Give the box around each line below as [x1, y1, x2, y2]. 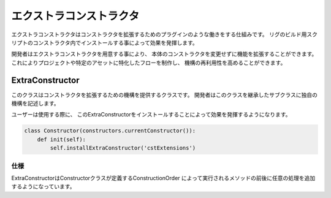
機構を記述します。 [11, 100, 59, 107]
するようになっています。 [11, 183, 75, 190]
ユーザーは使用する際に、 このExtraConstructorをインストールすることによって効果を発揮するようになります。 [11, 111, 291, 118]
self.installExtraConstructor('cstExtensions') [50, 145, 196, 151]
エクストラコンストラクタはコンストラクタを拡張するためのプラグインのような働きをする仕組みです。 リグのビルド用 [11, 31, 307, 38]
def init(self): [37, 135, 86, 143]
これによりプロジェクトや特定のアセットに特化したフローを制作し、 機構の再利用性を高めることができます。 [11, 59, 286, 66]
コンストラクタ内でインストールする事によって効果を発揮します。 [32, 39, 199, 46]
